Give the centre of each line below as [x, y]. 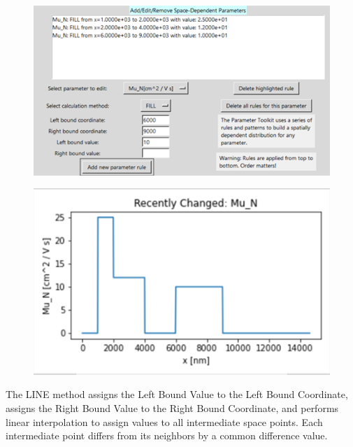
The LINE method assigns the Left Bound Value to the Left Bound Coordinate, [177, 394]
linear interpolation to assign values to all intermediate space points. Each [164, 421]
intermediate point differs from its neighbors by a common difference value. [167, 435]
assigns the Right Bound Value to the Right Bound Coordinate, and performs [172, 408]
